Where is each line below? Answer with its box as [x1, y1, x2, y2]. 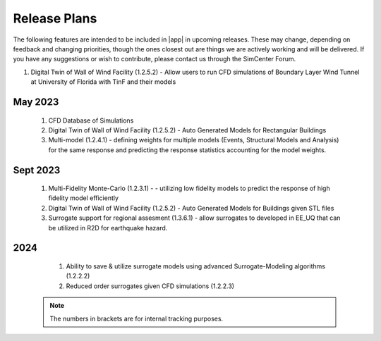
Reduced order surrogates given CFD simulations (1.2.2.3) [66, 282, 235, 290]
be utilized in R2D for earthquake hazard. [48, 223, 168, 232]
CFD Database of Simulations [48, 116, 134, 125]
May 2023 [13, 96, 59, 108]
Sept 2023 [13, 164, 61, 176]
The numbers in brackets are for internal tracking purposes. [49, 314, 224, 323]
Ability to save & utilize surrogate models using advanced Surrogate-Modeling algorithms [66, 262, 326, 271]
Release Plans [13, 11, 97, 26]
